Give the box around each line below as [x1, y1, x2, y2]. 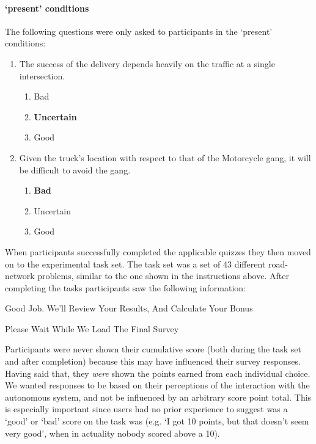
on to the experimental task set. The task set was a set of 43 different [5, 257, 266, 270]
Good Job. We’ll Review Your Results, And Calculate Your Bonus [5, 302, 253, 315]
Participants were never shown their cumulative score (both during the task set [5, 343, 301, 355]
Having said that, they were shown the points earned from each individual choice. [5, 366, 310, 379]
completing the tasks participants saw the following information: [5, 281, 246, 294]
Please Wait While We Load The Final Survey [5, 322, 179, 335]
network [5, 269, 35, 282]
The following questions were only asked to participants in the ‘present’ [5, 24, 273, 37]
